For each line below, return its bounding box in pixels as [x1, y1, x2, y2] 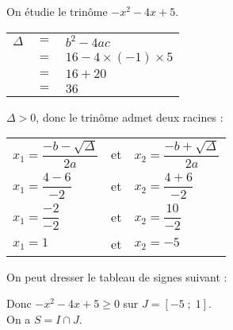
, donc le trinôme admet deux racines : [36, 108, 223, 125]
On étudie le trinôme [6, 3, 108, 19]
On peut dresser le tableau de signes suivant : [6, 268, 227, 285]
